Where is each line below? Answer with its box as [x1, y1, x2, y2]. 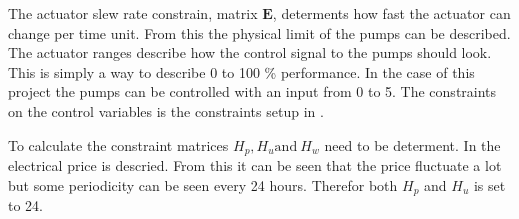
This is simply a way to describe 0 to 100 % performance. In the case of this [8, 61, 475, 82]
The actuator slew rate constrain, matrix [8, 3, 258, 23]
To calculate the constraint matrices [8, 134, 229, 155]
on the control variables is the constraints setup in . [8, 100, 324, 121]
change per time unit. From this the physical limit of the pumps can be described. [8, 22, 511, 43]
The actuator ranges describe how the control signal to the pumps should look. [8, 42, 492, 63]
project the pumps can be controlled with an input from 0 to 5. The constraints [8, 81, 497, 102]
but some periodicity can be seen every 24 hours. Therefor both [8, 174, 398, 195]
